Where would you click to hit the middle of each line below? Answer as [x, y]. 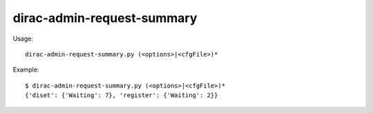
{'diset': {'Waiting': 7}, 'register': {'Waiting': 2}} [122, 95]
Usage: [23, 39]
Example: [26, 70]
